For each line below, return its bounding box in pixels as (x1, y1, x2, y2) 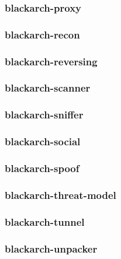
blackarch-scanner (5, 80, 91, 95)
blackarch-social (5, 134, 81, 149)
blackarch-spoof (5, 160, 79, 175)
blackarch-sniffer (5, 107, 84, 122)
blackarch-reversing (5, 54, 98, 68)
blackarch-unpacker (5, 241, 98, 256)
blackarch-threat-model (5, 187, 116, 202)
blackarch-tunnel (5, 214, 85, 229)
